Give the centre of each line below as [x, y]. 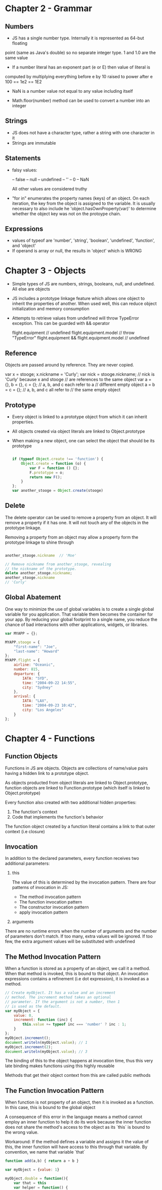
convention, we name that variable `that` [45, 1152]
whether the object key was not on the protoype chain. [66, 214]
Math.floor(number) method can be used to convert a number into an [81, 101]
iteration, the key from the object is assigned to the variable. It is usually [84, 203]
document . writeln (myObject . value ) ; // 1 [46, 1042]
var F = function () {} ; [55, 468]
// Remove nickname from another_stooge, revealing [58, 564]
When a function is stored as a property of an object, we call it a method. [78, 969]
